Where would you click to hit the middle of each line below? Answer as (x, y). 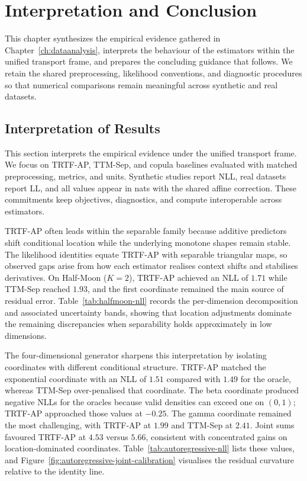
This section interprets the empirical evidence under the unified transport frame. (151, 153)
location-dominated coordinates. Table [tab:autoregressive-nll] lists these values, (150, 448)
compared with (193, 378)
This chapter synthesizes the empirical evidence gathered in (113, 38)
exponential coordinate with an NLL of (76, 378)
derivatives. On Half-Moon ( (56, 277)
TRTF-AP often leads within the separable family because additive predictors (146, 231)
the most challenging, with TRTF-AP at (78, 424)
